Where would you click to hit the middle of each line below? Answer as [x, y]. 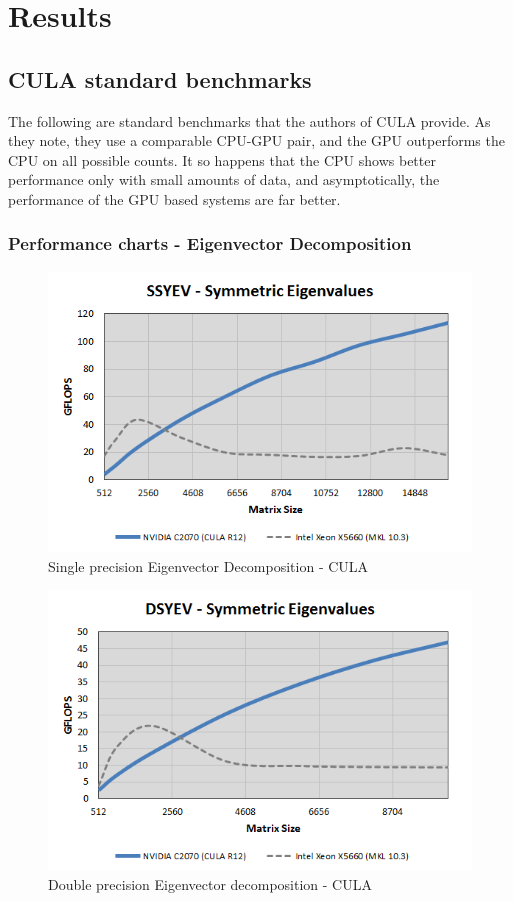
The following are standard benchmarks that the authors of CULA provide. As [249, 120]
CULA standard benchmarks [160, 78]
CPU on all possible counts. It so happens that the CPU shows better [222, 159]
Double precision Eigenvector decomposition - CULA [210, 884]
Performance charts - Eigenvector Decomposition [210, 243]
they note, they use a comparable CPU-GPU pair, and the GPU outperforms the [256, 140]
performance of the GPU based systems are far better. [174, 198]
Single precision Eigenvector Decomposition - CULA [208, 565]
